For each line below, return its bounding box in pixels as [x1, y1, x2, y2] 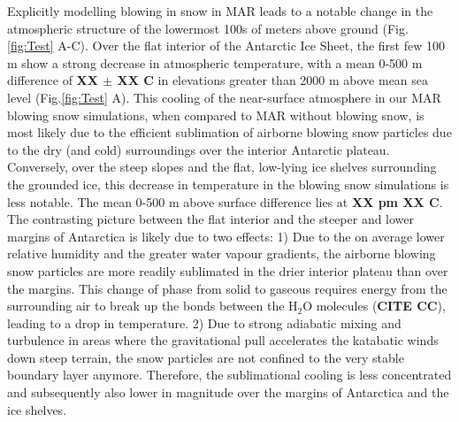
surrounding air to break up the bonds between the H [7, 296, 298, 315]
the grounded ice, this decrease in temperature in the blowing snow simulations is [7, 174, 449, 193]
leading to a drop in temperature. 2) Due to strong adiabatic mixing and [7, 313, 402, 332]
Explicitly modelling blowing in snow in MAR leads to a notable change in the [7, 2, 433, 19]
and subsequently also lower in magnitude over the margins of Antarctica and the [7, 383, 449, 402]
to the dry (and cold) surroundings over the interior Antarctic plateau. [7, 140, 390, 158]
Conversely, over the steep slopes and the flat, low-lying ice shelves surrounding [7, 157, 437, 176]
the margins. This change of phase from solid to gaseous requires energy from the [7, 279, 448, 297]
